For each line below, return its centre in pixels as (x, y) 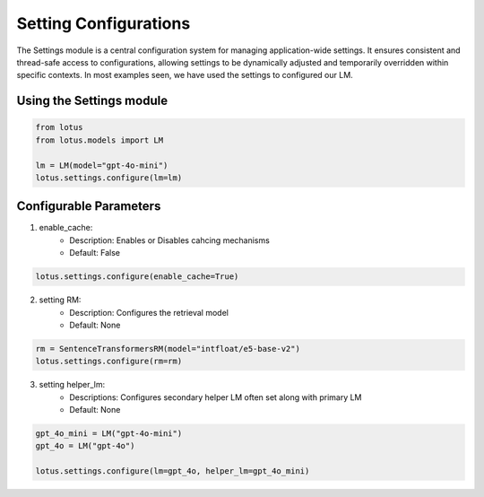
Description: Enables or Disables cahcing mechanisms (170, 240)
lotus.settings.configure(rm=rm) (109, 362)
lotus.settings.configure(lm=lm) (109, 178)
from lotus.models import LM (99, 140)
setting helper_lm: (72, 385)
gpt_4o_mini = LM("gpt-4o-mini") (109, 434)
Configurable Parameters (89, 206)
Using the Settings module (92, 101)
